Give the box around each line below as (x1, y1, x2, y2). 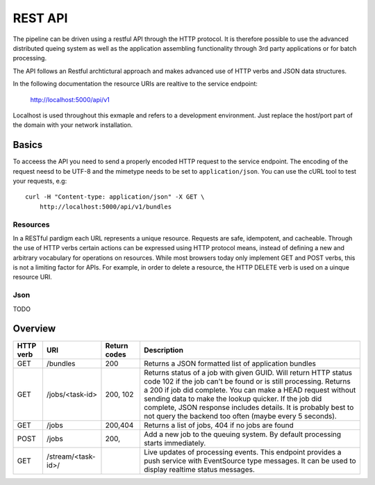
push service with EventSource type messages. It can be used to (143, 456, 357, 466)
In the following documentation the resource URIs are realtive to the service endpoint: (12, 80, 258, 88)
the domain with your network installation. (12, 121, 133, 129)
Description (143, 345, 184, 354)
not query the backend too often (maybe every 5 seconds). (143, 411, 337, 420)
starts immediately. (143, 438, 206, 447)
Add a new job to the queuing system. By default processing (143, 429, 342, 439)
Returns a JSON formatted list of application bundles (143, 359, 316, 368)
